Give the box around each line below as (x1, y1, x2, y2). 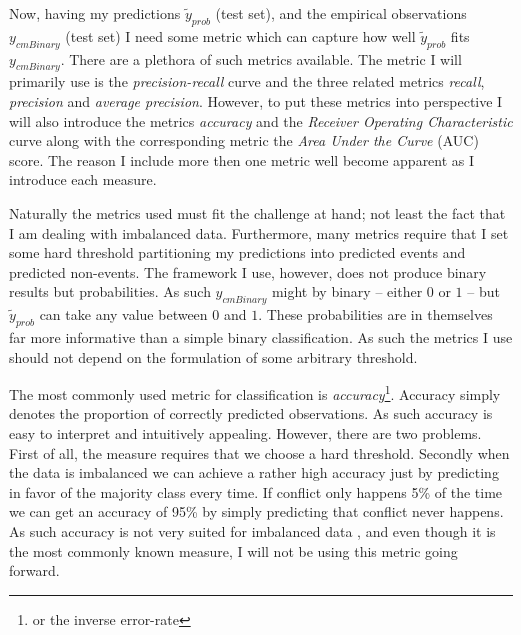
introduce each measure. (9, 169, 157, 190)
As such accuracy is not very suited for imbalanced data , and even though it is (9, 520, 496, 541)
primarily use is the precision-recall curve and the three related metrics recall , (9, 71, 485, 92)
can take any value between (39, 304, 208, 325)
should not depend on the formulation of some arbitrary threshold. (9, 346, 418, 367)
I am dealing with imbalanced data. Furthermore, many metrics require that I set (9, 222, 509, 243)
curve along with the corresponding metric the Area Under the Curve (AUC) (9, 130, 479, 151)
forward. (9, 560, 60, 581)
